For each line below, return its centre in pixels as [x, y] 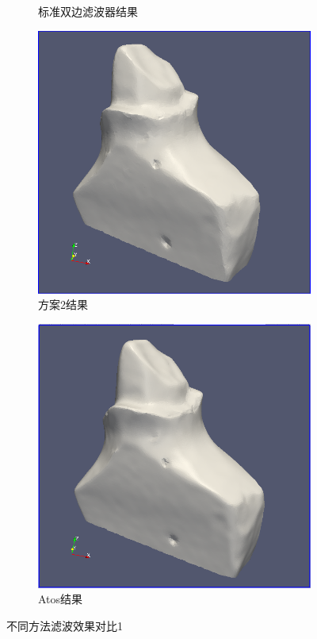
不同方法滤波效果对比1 [65, 625]
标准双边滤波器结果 [88, 11]
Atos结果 [61, 599]
